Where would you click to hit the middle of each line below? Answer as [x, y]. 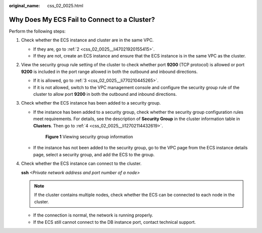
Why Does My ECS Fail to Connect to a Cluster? [82, 19]
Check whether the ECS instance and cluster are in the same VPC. [87, 40]
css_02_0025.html [65, 6]
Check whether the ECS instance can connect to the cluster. [81, 163]
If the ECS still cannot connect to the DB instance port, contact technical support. [115, 222]
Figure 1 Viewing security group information [89, 137]
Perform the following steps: [37, 31]
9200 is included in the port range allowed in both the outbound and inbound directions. [109, 72]
